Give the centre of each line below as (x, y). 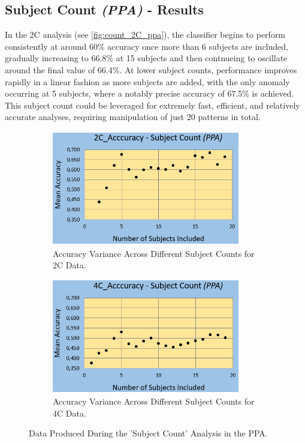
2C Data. (70, 265)
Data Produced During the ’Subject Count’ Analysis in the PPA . (148, 433)
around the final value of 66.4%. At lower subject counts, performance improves (151, 69)
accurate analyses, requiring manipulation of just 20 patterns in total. (133, 117)
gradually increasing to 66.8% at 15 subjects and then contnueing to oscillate (146, 58)
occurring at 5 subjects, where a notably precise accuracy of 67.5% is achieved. (150, 93)
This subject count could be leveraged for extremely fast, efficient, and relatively (152, 105)
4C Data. (70, 413)
